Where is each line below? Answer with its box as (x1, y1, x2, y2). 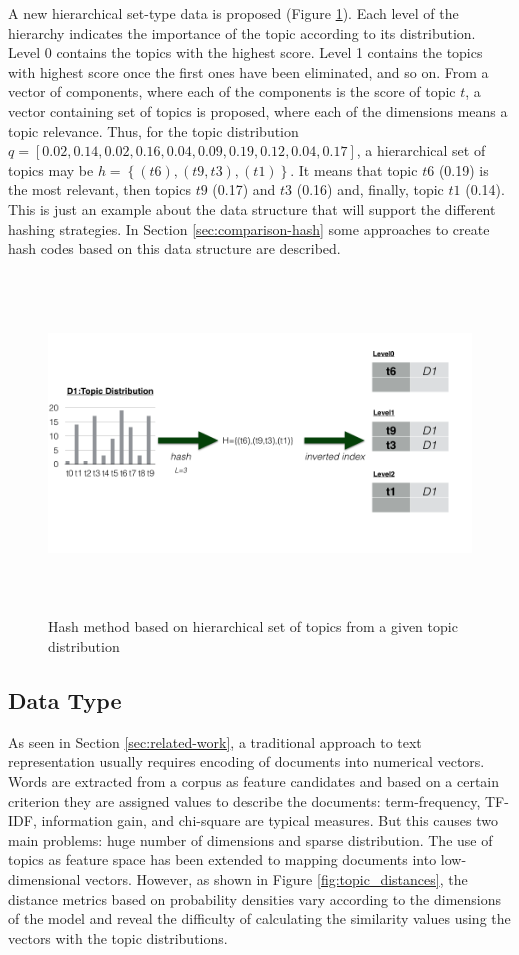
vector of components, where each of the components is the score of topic (8, 81, 456, 102)
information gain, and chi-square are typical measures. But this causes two (41, 810, 499, 831)
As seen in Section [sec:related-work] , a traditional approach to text (8, 731, 422, 752)
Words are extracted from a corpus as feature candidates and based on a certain (8, 771, 500, 792)
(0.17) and (212, 179, 276, 200)
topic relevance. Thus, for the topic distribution (8, 120, 299, 141)
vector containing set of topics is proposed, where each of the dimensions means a (8, 100, 508, 121)
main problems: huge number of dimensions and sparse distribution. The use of (8, 829, 493, 850)
